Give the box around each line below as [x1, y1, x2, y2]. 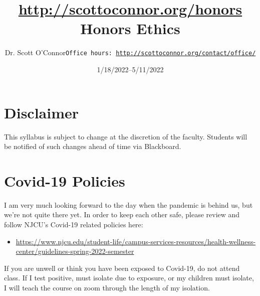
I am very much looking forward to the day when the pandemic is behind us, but [4, 199, 253, 210]
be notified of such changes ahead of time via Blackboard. [4, 141, 181, 152]
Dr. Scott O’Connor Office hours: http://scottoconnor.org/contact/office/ [5, 47, 256, 58]
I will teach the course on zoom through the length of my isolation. [4, 282, 210, 292]
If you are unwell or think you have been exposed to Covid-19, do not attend [4, 262, 240, 273]
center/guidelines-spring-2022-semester [16, 246, 134, 256]
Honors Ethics [80, 18, 180, 39]
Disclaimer [4, 102, 79, 122]
